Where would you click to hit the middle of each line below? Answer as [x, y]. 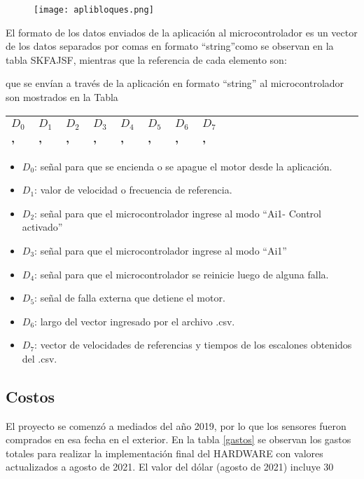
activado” [42, 227]
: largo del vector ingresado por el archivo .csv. [135, 321]
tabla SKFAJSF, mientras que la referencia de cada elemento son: [146, 59]
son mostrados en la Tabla [62, 97]
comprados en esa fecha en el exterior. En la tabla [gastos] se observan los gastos [178, 439]
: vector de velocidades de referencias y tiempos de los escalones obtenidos [193, 345]
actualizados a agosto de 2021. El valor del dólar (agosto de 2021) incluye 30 [170, 467]
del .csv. [40, 358]
